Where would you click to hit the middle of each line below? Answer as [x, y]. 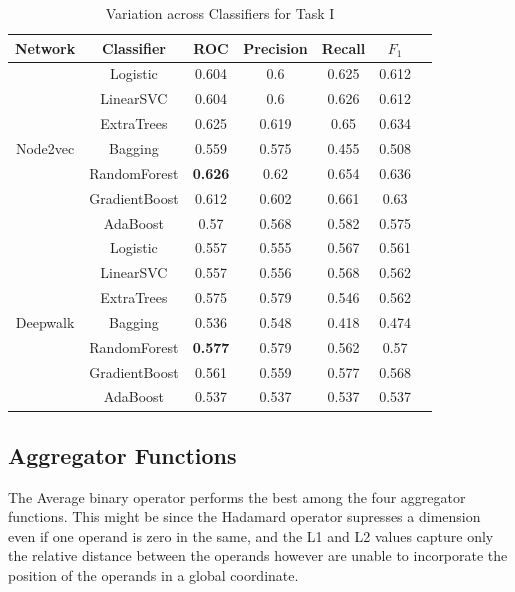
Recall [343, 47]
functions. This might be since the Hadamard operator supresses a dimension [244, 516]
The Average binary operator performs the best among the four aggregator [237, 496]
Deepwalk [45, 321]
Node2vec [45, 147]
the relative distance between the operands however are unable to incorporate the [258, 555]
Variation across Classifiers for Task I [220, 13]
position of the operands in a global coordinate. [153, 575]
